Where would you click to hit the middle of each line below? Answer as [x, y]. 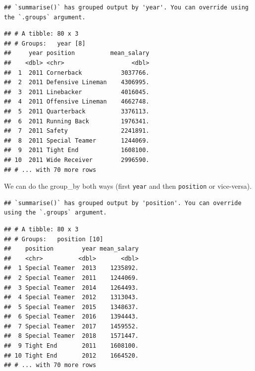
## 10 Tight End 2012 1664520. [72, 355]
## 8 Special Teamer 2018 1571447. [72, 336]
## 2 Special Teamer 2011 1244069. [72, 278]
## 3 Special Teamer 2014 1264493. [72, 288]
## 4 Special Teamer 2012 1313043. [72, 297]
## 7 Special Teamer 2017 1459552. [72, 326]
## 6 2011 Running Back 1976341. [77, 121]
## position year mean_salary [72, 249]
